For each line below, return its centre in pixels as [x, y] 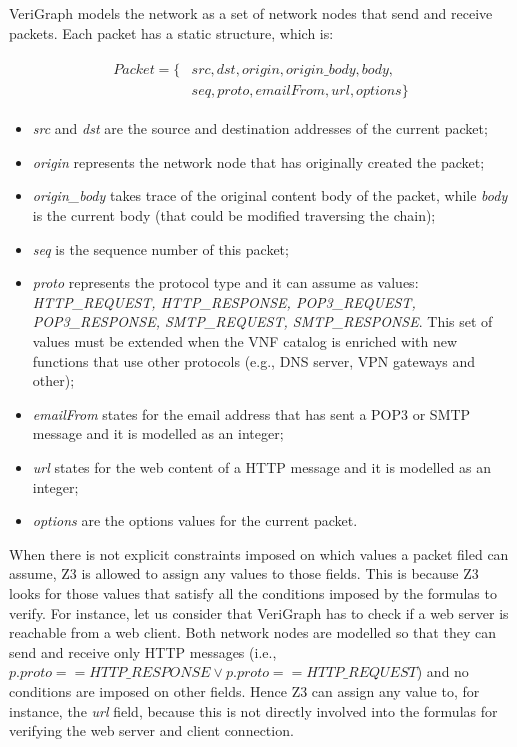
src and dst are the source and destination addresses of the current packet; [260, 128]
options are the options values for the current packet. [195, 520]
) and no [442, 671]
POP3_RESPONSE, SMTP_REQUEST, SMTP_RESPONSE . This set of [262, 321]
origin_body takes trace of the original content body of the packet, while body [270, 195]
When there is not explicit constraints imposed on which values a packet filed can [259, 553]
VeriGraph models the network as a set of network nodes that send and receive [251, 13]
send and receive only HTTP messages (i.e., [143, 651]
